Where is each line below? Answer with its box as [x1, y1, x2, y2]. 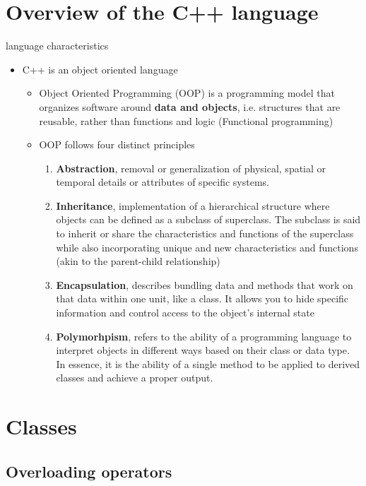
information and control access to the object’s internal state [56, 305, 314, 320]
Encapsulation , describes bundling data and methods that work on [56, 277, 353, 292]
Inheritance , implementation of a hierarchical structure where [56, 198, 330, 213]
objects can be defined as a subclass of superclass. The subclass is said [56, 212, 361, 227]
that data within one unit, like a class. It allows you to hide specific [56, 291, 349, 306]
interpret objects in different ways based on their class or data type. [56, 343, 350, 357]
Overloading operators [6, 460, 172, 482]
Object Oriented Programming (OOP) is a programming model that [39, 85, 335, 100]
